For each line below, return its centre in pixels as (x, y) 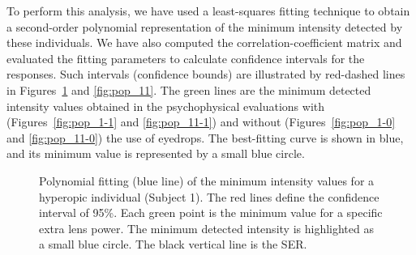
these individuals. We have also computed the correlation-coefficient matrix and (204, 42)
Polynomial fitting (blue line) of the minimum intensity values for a (207, 180)
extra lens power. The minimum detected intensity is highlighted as (206, 228)
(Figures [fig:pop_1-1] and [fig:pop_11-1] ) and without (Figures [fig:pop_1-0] (201, 122)
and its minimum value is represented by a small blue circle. (156, 153)
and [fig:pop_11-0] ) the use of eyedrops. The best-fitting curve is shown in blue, (205, 137)
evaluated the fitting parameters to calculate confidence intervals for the (186, 58)
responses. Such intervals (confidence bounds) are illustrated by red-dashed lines (206, 74)
